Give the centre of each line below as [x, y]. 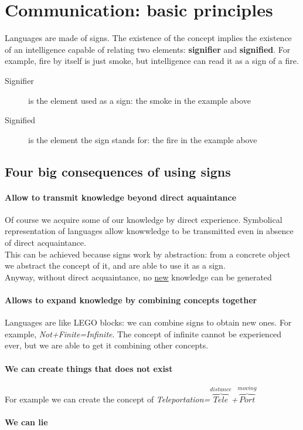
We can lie [26, 422]
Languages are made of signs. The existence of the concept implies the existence [148, 38]
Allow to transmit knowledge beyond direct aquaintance [121, 197]
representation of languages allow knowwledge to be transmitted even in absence [149, 231]
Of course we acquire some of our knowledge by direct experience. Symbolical [144, 219]
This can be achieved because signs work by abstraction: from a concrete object [148, 254]
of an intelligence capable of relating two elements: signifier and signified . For [148, 49]
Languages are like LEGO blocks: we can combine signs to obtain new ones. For [148, 322]
